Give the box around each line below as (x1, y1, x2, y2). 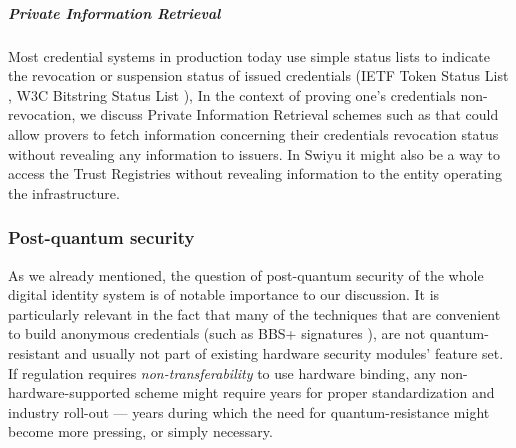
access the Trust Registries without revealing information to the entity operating (8, 163, 502, 184)
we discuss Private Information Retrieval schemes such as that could (79, 104, 499, 125)
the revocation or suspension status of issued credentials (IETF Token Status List (8, 65, 509, 86)
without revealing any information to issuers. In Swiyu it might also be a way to (8, 143, 500, 164)
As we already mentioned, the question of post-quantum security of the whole (8, 264, 484, 285)
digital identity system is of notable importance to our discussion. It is (8, 284, 440, 305)
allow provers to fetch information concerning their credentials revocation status (8, 123, 499, 144)
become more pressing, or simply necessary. (8, 421, 273, 442)
